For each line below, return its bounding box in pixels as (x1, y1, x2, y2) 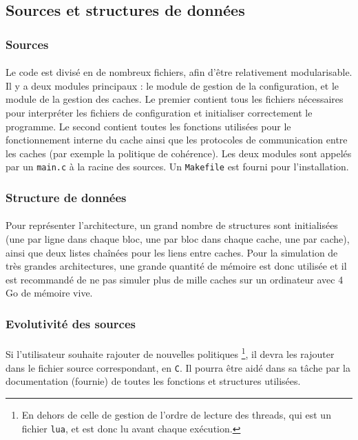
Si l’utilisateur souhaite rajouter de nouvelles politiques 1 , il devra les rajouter (6, 345, 335, 361)
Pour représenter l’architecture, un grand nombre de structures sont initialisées (6, 218, 338, 232)
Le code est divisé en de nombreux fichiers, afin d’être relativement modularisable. (6, 65, 352, 79)
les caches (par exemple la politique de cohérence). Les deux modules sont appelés (6, 146, 352, 160)
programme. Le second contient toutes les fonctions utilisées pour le (6, 119, 291, 133)
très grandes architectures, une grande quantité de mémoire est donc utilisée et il (6, 259, 347, 273)
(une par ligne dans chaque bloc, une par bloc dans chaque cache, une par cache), (6, 232, 350, 246)
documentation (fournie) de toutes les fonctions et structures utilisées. (6, 374, 301, 388)
